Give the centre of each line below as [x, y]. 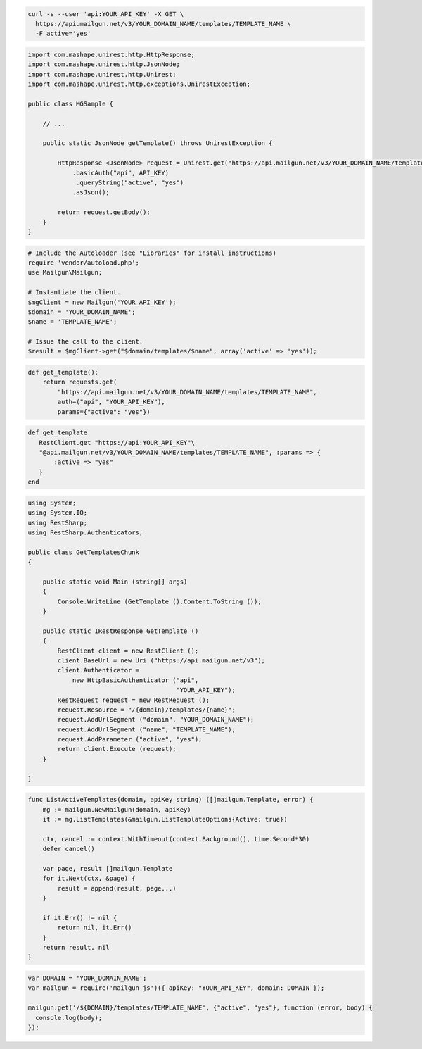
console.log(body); [69, 1018]
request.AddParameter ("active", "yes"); [130, 740]
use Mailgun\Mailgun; [65, 272]
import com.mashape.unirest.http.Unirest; [102, 74]
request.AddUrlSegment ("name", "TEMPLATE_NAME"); [146, 729]
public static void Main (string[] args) [115, 582]
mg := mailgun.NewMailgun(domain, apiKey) [117, 809]
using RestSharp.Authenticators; [85, 532]
